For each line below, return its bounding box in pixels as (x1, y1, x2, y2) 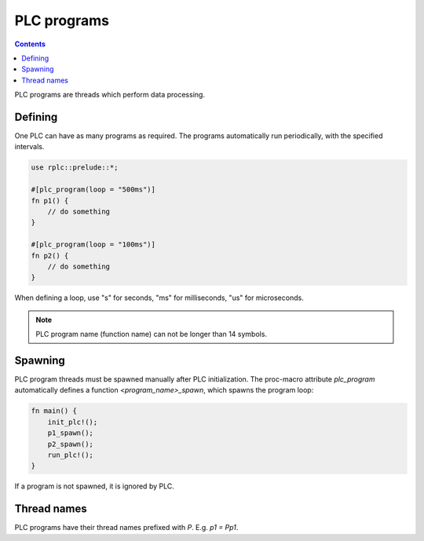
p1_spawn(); (47, 429, 94, 437)
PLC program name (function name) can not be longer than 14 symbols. (35, 330, 267, 339)
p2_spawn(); (47, 440, 94, 448)
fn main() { (31, 407, 78, 415)
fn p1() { (31, 196, 69, 205)
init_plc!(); (47, 417, 98, 426)
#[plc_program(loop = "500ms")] (31, 185, 156, 194)
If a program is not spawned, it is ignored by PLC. (14, 481, 174, 491)
